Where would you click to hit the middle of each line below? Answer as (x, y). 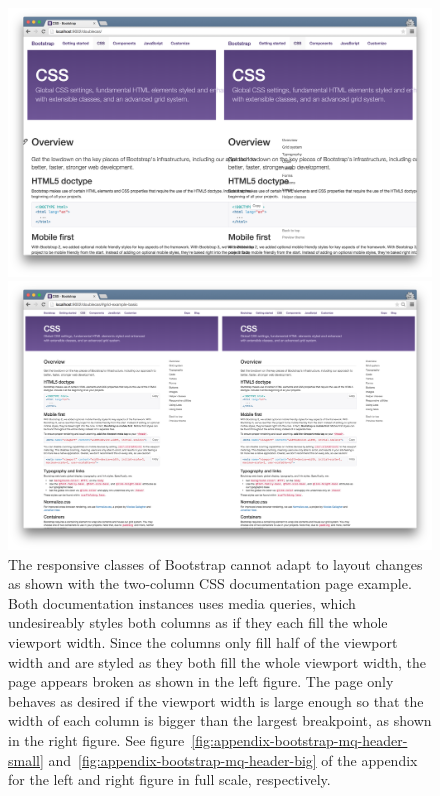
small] (26, 759)
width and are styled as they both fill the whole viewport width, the (217, 661)
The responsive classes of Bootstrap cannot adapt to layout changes (215, 563)
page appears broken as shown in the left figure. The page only (201, 681)
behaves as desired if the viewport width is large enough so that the (216, 700)
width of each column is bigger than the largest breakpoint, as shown (220, 720)
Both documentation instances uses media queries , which (182, 602)
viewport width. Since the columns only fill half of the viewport (203, 642)
